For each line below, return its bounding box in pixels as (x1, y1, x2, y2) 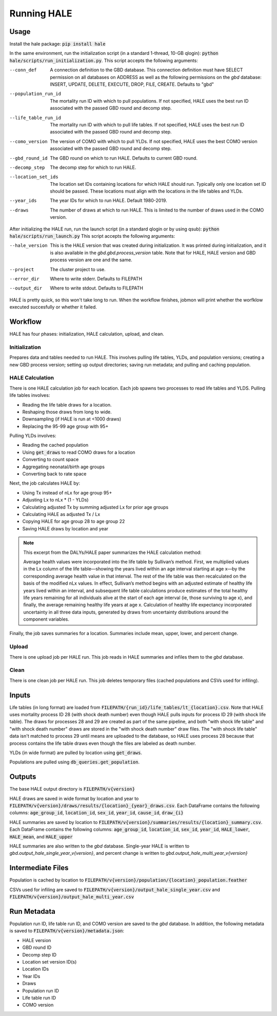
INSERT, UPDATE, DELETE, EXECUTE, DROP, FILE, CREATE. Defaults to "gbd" (50, 81, 214, 87)
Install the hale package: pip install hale (9, 41, 106, 47)
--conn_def (9, 67, 37, 73)
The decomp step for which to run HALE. (50, 164, 136, 170)
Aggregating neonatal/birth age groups (22, 464, 105, 470)
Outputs (9, 773, 36, 781)
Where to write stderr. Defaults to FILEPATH (50, 276, 143, 282)
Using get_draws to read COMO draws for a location (22, 449, 135, 455)
